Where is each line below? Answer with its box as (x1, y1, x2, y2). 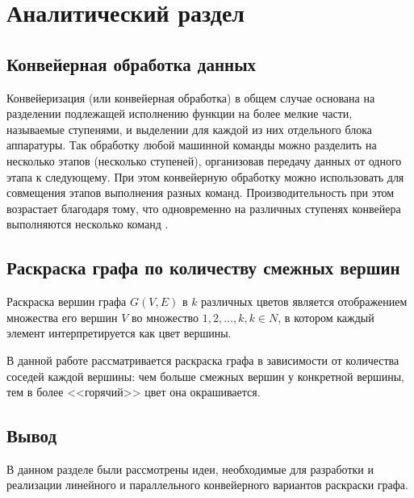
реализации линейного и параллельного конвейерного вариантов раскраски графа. (6, 476, 408, 493)
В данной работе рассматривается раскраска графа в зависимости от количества (6, 351, 399, 368)
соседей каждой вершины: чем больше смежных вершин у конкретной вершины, (6, 367, 404, 384)
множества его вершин (6, 308, 118, 325)
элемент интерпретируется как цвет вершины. (6, 324, 232, 341)
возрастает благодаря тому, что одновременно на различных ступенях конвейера (6, 199, 401, 216)
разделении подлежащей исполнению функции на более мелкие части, (6, 105, 353, 122)
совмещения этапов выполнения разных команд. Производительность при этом (6, 184, 395, 201)
